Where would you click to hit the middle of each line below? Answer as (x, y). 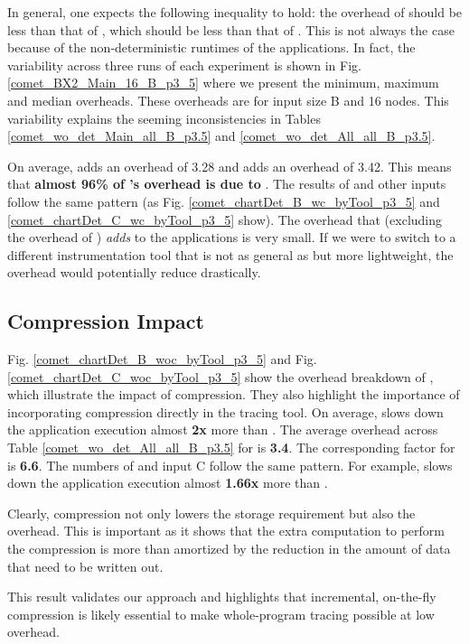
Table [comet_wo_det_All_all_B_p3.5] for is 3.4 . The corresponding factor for (231, 448)
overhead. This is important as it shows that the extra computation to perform (226, 531)
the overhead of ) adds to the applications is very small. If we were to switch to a (232, 237)
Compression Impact (106, 321)
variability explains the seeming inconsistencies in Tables (164, 118)
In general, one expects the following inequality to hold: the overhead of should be (235, 12)
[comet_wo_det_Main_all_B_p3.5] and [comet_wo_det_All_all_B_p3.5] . (221, 136)
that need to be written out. (85, 566)
